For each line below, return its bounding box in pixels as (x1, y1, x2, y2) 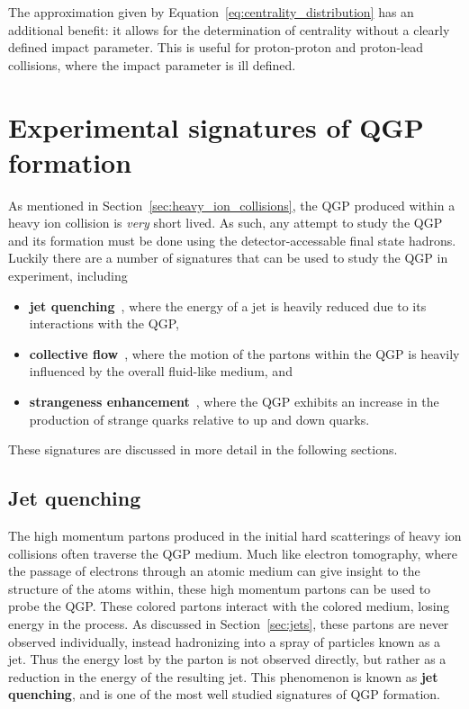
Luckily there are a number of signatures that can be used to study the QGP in (8, 248, 448, 267)
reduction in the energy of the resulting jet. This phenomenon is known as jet (8, 667, 438, 686)
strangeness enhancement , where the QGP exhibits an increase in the (29, 392, 439, 411)
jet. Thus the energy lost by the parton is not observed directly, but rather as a (8, 650, 446, 669)
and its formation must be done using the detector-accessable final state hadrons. (8, 230, 456, 249)
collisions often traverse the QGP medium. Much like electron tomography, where (8, 543, 457, 562)
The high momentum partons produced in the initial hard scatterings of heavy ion (8, 526, 462, 545)
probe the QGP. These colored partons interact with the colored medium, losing (8, 597, 450, 615)
